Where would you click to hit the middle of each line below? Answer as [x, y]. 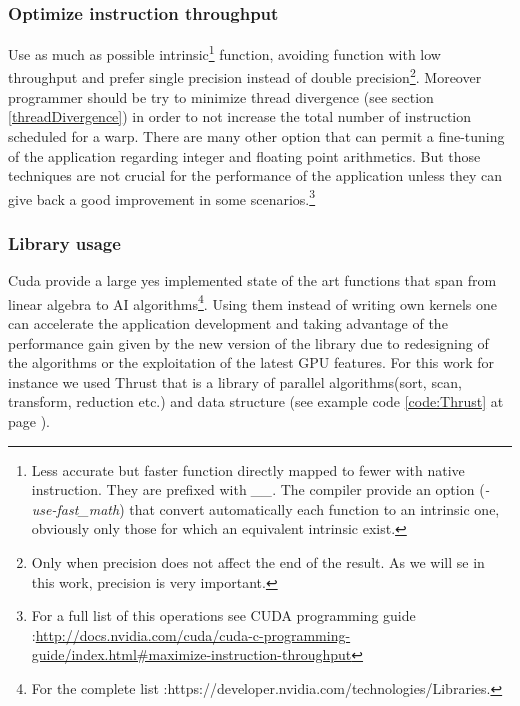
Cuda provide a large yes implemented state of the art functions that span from [252, 280]
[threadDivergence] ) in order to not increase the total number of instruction [240, 116]
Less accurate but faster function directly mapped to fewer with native [248, 469]
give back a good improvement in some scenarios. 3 [162, 197]
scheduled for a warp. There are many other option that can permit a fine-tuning [256, 135]
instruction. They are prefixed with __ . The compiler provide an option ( [258, 489]
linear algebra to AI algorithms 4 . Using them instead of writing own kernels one [252, 302]
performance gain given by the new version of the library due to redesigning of [248, 342]
